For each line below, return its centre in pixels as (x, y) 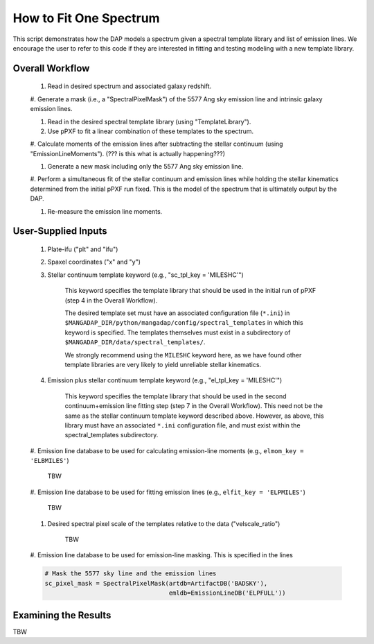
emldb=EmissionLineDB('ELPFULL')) (227, 593)
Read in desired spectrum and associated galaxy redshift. (130, 86)
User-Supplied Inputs (60, 231)
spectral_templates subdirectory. (112, 435)
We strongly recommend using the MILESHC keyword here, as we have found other (183, 355)
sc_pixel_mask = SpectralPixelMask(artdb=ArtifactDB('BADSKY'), (156, 583)
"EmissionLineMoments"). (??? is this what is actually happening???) (127, 153)
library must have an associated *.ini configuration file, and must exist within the (182, 425)
